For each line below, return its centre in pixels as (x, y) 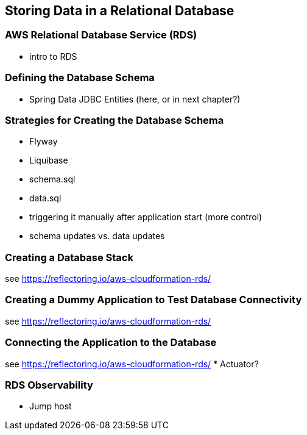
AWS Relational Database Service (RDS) (101, 35)
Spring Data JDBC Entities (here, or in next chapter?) (135, 99)
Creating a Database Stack (69, 257)
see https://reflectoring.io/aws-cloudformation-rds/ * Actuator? (132, 364)
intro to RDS (53, 56)
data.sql (45, 198)
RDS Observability (49, 385)
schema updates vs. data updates (97, 236)
